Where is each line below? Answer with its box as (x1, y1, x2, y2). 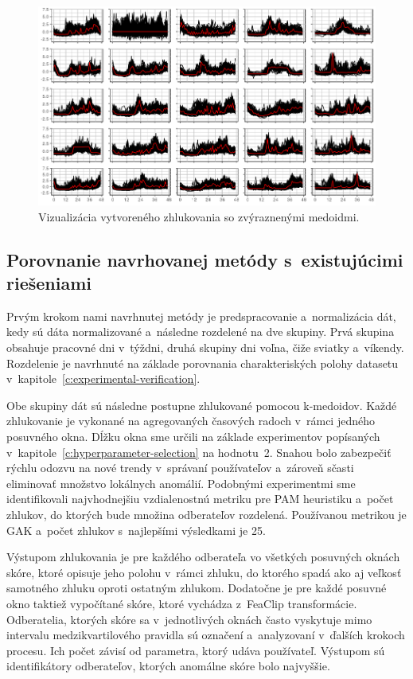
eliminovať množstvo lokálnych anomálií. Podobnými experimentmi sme (6, 474, 356, 491)
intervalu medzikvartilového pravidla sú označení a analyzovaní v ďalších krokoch (6, 626, 405, 643)
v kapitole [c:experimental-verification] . (6, 370, 201, 387)
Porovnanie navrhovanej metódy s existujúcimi (6, 247, 403, 271)
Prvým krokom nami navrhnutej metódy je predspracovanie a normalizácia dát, (6, 307, 396, 324)
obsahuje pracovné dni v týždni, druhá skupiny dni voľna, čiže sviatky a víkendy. (6, 339, 404, 356)
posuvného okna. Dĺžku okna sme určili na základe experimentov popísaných (6, 428, 380, 445)
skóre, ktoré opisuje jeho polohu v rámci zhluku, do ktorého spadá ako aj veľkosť (6, 564, 402, 580)
